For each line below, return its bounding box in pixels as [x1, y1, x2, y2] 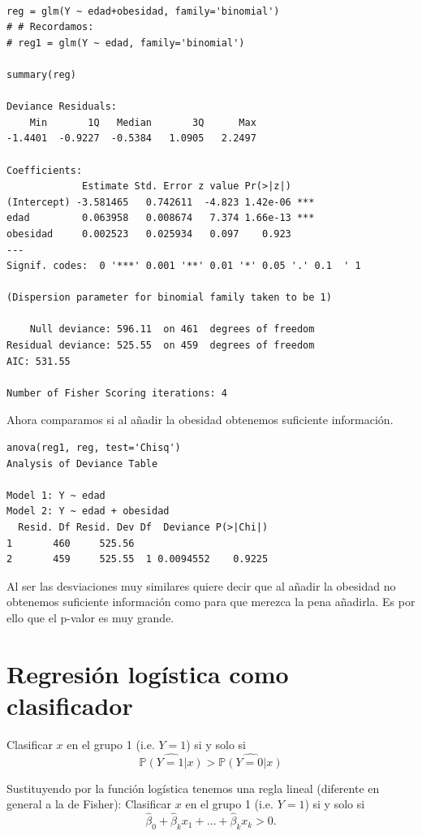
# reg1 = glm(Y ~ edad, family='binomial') [6, 37, 245, 49]
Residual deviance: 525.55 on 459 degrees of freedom [6, 340, 315, 352]
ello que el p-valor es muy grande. [6, 609, 174, 626]
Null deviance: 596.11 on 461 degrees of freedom [29, 323, 315, 336]
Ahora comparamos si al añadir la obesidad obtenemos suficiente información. [6, 411, 394, 428]
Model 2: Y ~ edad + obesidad [6, 505, 170, 518]
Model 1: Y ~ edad [6, 489, 105, 501]
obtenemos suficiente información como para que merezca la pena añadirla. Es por [6, 593, 416, 610]
